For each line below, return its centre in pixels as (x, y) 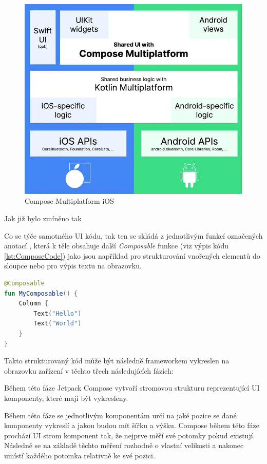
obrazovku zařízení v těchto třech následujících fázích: (89, 370)
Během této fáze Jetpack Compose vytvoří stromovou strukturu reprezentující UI (132, 388)
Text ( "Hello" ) (58, 313)
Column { (33, 304)
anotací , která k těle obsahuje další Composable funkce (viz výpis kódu (117, 246)
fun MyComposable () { (41, 293)
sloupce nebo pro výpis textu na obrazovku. (73, 266)
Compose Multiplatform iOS (69, 201)
